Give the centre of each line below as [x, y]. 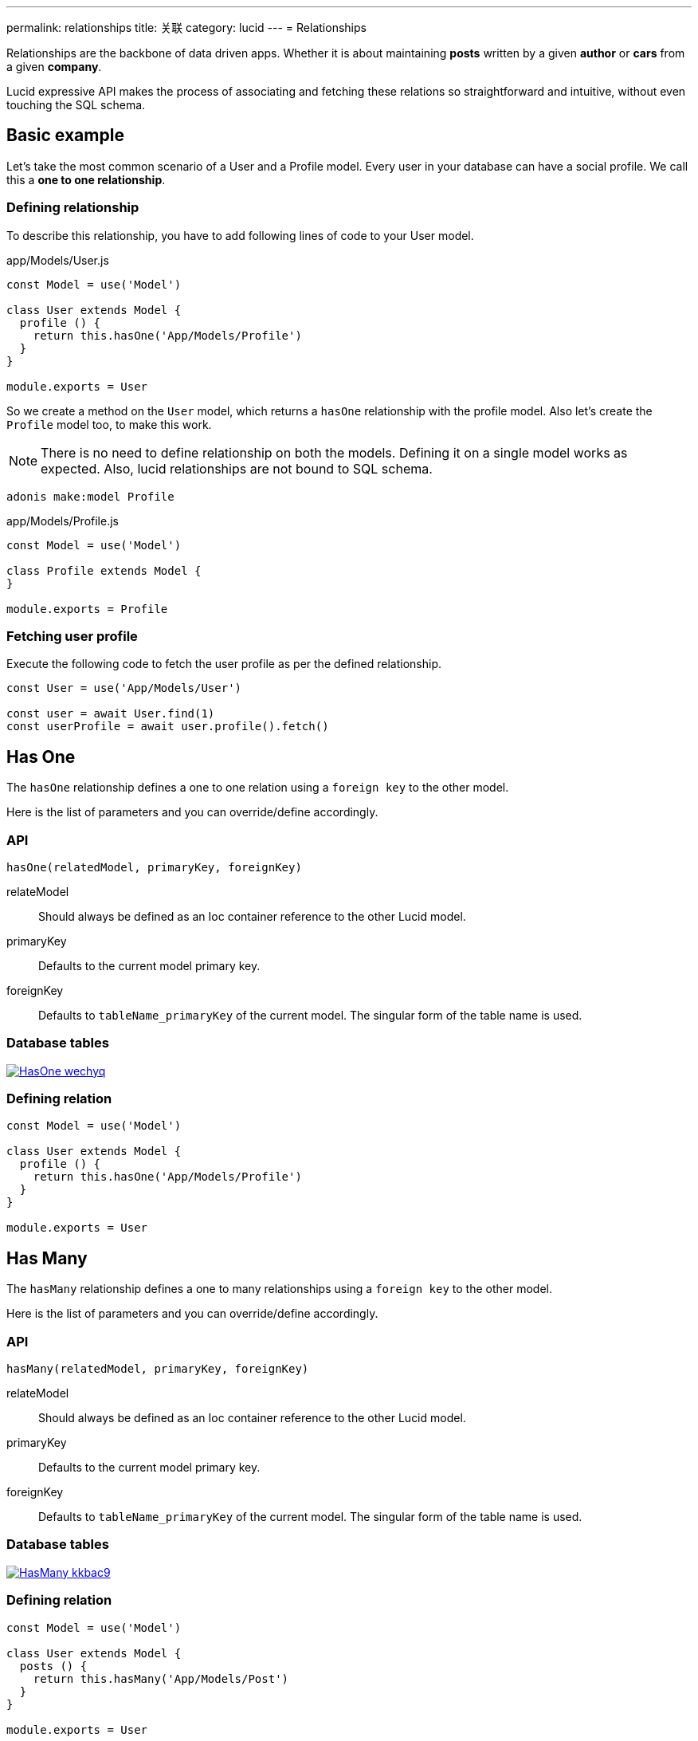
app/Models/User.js [58, 260]
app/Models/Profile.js [63, 521]
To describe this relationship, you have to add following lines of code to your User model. [240, 235]
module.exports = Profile [87, 609]
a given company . [54, 67]
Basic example [65, 136]
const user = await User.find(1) [111, 714]
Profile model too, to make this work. [109, 424]
